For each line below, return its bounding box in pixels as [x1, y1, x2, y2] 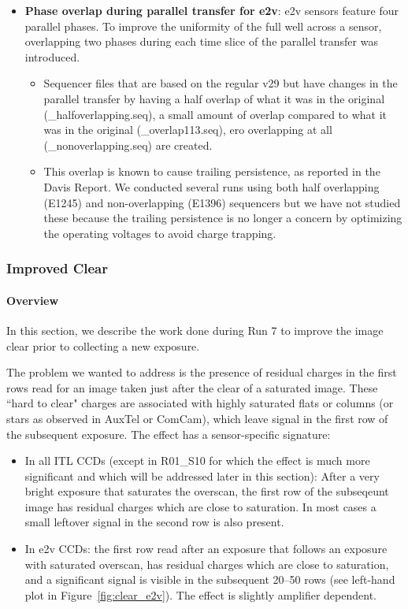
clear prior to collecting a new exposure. [6, 337, 200, 354]
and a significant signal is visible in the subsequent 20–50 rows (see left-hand [24, 571, 395, 588]
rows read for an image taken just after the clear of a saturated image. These [6, 379, 378, 395]
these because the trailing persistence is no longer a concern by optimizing [43, 210, 402, 226]
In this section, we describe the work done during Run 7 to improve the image [6, 321, 384, 338]
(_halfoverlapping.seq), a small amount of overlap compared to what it [43, 106, 388, 122]
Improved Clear [6, 258, 108, 278]
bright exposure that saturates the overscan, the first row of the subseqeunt [24, 483, 389, 499]
